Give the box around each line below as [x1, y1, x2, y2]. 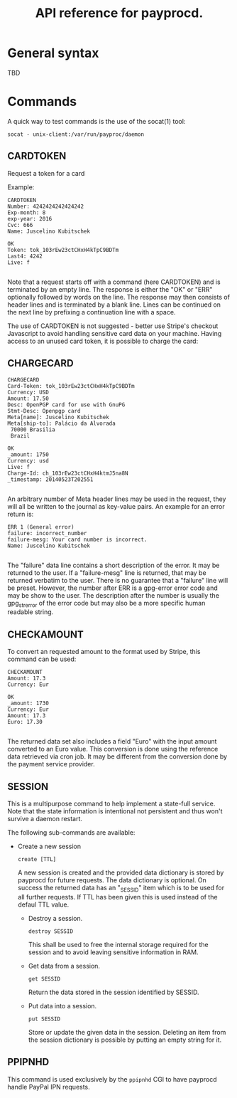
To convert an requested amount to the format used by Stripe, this [7, 648, 201, 656]
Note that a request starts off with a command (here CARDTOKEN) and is [7, 278, 221, 286]
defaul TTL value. [17, 900, 70, 909]
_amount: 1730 [7, 700, 50, 707]
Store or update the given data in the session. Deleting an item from [28, 1028, 226, 1036]
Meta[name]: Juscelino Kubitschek [7, 413, 110, 421]
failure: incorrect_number [7, 529, 87, 537]
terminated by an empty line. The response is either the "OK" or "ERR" [7, 285, 213, 293]
